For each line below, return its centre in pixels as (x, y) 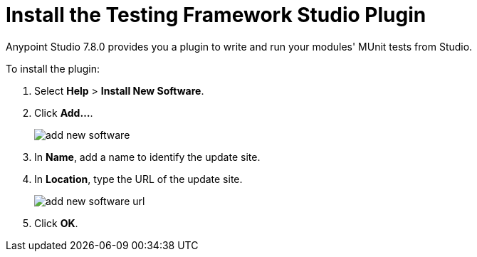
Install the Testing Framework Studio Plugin (216, 15)
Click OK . (56, 223)
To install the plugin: (53, 68)
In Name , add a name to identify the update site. (147, 157)
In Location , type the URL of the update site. (138, 179)
